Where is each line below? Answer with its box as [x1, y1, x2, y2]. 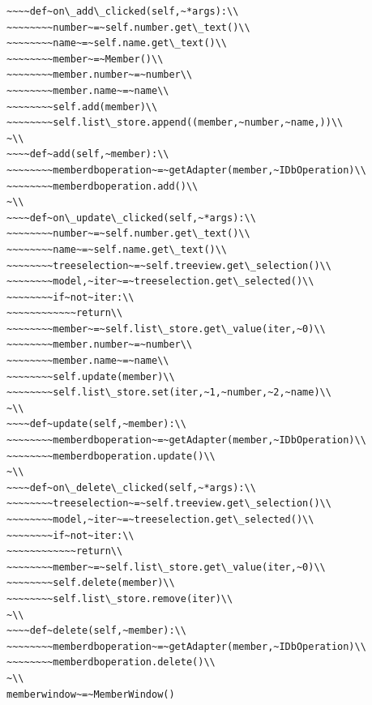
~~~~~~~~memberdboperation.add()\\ [6, 180, 199, 192]
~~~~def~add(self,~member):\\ [6, 148, 169, 160]
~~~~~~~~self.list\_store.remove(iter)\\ [6, 592, 233, 605]
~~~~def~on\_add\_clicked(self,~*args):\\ [6, 6, 239, 17]
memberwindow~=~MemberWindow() [6, 688, 175, 700]
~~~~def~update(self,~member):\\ [6, 418, 186, 430]
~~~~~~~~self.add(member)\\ [6, 100, 158, 113]
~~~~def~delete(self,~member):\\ [6, 625, 186, 637]
